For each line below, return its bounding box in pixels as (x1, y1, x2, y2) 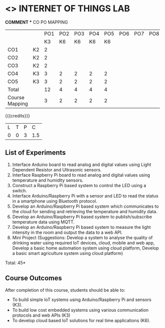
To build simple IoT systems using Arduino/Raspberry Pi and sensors (12, 297, 152, 302)
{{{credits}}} (5, 112, 30, 118)
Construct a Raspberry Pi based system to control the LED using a (12, 182, 146, 188)
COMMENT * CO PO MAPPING (5, 19, 68, 25)
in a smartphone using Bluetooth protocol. (12, 198, 97, 204)
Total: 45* (5, 260, 26, 266)
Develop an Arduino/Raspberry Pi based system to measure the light (12, 224, 151, 230)
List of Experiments (5, 148, 66, 157)
